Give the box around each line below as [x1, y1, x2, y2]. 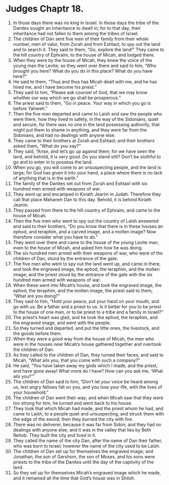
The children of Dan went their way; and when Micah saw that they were [13, 394, 163, 401]
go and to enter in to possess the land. [13, 159, 93, 165]
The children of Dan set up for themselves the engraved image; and [13, 448, 153, 454]
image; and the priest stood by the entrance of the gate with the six [13, 271, 153, 277]
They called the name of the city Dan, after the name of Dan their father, [13, 437, 162, 444]
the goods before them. [13, 330, 62, 336]
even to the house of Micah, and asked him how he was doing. [13, 245, 143, 251]
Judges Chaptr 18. [6, 3, 84, 15]
